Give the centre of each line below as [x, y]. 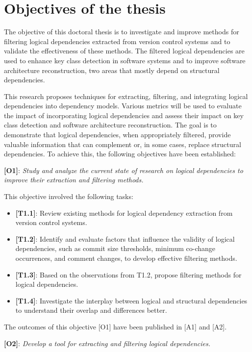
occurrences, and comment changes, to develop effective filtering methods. [126, 258]
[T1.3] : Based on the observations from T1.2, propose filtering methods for [128, 274]
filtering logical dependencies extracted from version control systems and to [117, 41]
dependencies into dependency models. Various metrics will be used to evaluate [123, 106]
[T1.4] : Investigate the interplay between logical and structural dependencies [131, 300]
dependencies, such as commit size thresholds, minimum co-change [115, 248]
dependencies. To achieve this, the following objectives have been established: [120, 154]
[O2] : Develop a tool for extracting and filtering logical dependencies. [107, 343]
